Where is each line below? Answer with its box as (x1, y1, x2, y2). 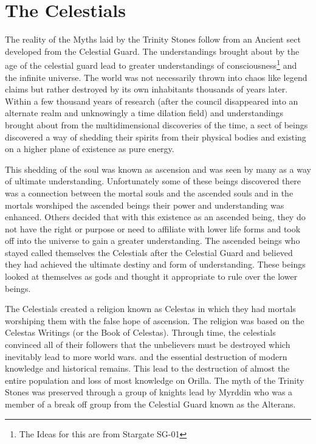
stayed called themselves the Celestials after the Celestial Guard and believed (5, 246, 293, 258)
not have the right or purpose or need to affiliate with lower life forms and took (5, 222, 301, 235)
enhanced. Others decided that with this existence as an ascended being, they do (5, 210, 306, 223)
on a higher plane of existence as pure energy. (5, 142, 174, 155)
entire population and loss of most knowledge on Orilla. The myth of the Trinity (5, 373, 304, 386)
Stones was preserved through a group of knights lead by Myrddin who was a (5, 386, 293, 398)
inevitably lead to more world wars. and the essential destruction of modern (5, 350, 287, 362)
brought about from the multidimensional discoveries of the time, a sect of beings (5, 118, 308, 131)
